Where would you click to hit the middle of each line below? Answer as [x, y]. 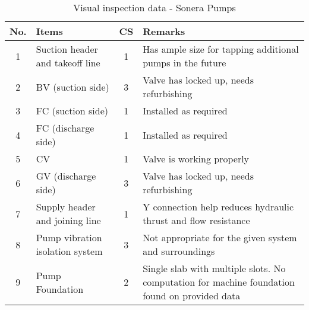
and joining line [68, 220]
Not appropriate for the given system [220, 237]
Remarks [164, 31]
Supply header [66, 207]
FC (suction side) [72, 111]
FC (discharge [65, 128]
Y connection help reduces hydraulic [218, 207]
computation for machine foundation [219, 282]
